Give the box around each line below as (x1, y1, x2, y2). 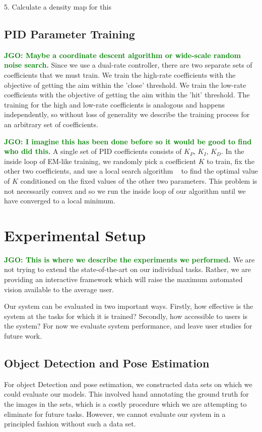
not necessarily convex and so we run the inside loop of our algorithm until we (4, 185, 246, 196)
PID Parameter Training (4, 26, 135, 41)
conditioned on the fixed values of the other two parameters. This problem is (20, 175, 257, 186)
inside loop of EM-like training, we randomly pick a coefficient (4, 155, 196, 166)
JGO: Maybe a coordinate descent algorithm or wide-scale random (4, 49, 241, 60)
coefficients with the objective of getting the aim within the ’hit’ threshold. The (4, 89, 250, 100)
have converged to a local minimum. (4, 195, 115, 206)
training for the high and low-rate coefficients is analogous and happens (4, 99, 225, 110)
